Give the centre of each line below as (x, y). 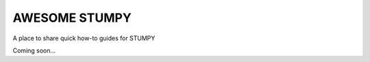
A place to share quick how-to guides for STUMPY (84, 38)
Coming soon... (34, 50)
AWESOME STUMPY (72, 18)
